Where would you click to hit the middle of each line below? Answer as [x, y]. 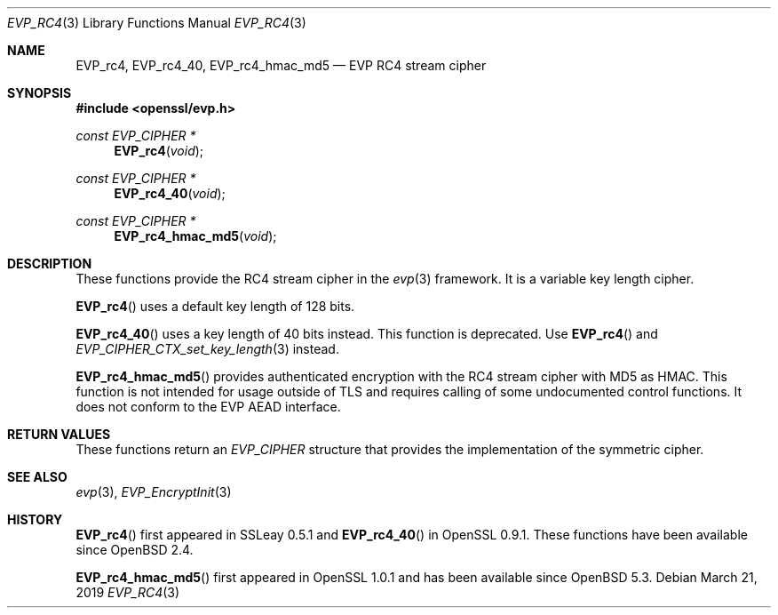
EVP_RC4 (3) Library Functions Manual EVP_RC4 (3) [157, 23]
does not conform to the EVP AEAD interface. [208, 407]
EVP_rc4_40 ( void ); [170, 193]
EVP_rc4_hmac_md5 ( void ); [195, 236]
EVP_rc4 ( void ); [159, 151]
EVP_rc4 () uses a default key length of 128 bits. [215, 306]
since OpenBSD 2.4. [135, 550]
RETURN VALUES [59, 434]
